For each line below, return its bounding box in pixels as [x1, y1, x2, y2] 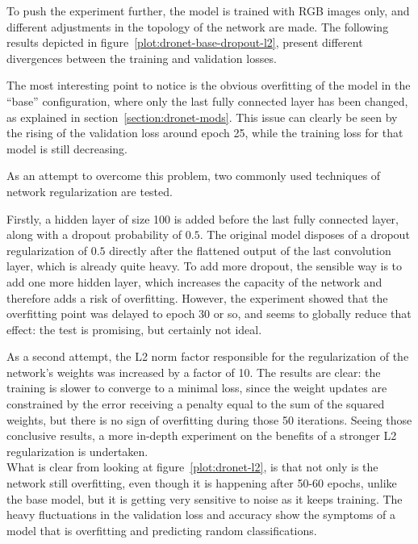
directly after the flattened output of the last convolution [109, 241, 391, 258]
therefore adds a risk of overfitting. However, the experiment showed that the [6, 289, 388, 306]
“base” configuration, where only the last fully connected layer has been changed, [6, 92, 408, 109]
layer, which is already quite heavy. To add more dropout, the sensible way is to [6, 257, 403, 274]
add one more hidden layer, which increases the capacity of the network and [6, 273, 382, 290]
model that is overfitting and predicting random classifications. [6, 521, 317, 538]
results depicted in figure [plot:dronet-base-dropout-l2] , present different [6, 34, 363, 51]
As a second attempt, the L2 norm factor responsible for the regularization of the [6, 348, 409, 365]
